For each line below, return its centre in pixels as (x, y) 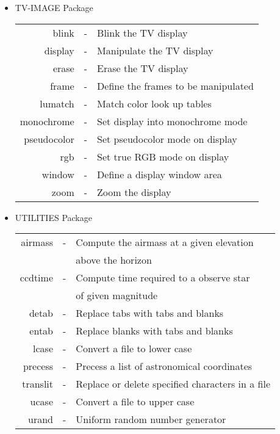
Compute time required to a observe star (163, 278)
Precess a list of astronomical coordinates (164, 366)
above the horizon (114, 260)
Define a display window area (160, 174)
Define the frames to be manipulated (175, 85)
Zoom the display (134, 192)
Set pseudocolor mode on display (167, 139)
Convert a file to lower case (134, 349)
